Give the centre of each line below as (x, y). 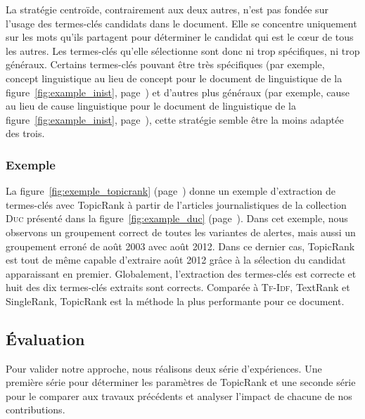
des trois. (25, 133)
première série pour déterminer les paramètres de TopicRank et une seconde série (181, 382)
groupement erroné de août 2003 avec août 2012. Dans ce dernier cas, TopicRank (180, 246)
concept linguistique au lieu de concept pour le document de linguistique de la (174, 78)
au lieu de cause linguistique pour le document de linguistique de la (151, 106)
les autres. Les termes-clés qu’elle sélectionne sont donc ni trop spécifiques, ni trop (183, 50)
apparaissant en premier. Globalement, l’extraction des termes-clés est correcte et (181, 273)
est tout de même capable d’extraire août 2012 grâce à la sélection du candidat (176, 260)
